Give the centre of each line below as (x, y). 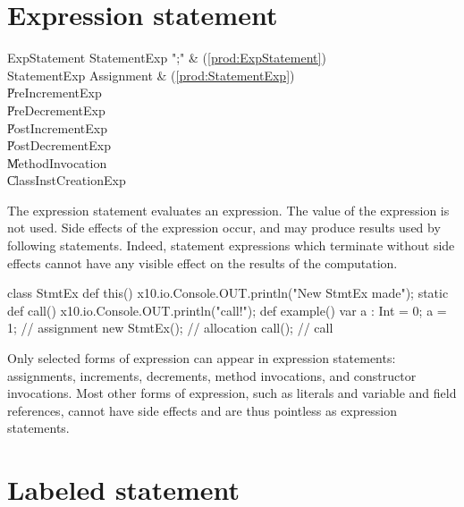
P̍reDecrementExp (56, 110)
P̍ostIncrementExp (57, 127)
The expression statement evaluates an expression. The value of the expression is (228, 210)
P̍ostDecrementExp (59, 145)
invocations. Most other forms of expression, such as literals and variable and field (232, 393)
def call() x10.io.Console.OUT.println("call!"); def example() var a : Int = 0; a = (227, 310)
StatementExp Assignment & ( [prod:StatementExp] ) (151, 75)
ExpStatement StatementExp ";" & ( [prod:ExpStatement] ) (167, 58)
